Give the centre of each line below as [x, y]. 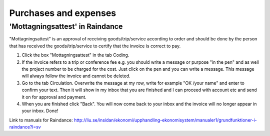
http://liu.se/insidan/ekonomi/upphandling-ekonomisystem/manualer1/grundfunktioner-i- [165, 120]
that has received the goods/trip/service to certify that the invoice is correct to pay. [95, 46]
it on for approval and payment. [54, 97]
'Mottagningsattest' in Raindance [66, 26]
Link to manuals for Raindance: [41, 120]
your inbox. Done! [40, 111]
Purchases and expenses [63, 13]
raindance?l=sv [25, 127]
